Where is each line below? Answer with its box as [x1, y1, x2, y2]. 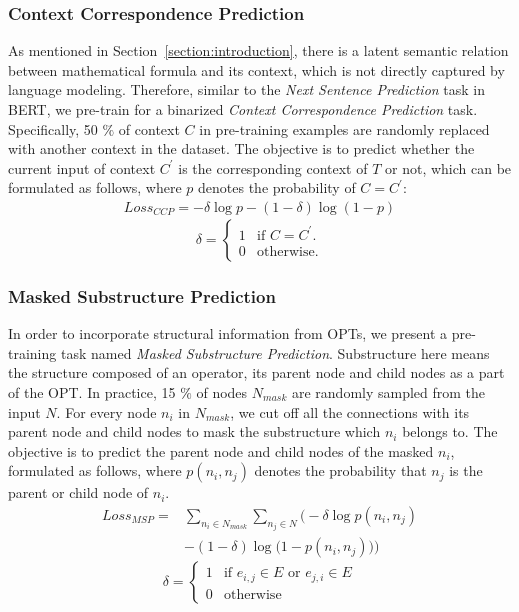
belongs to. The [402, 421, 498, 442]
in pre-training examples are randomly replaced [199, 118, 490, 139]
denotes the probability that [254, 460, 427, 481]
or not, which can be [385, 157, 512, 178]
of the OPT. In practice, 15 [8, 382, 176, 402]
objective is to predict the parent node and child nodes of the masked [8, 440, 434, 461]
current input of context [8, 157, 156, 178]
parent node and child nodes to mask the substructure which [8, 421, 381, 442]
